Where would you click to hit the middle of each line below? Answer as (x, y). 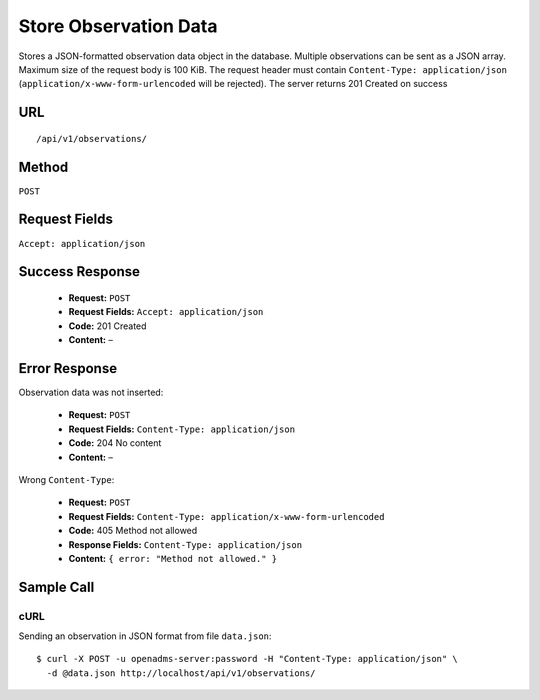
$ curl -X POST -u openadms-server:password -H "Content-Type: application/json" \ (247, 659)
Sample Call (56, 586)
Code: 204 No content (115, 443)
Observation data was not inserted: (91, 392)
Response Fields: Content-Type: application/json (185, 544)
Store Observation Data (118, 26)
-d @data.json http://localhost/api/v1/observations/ (181, 673)
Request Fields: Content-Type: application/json (181, 429)
